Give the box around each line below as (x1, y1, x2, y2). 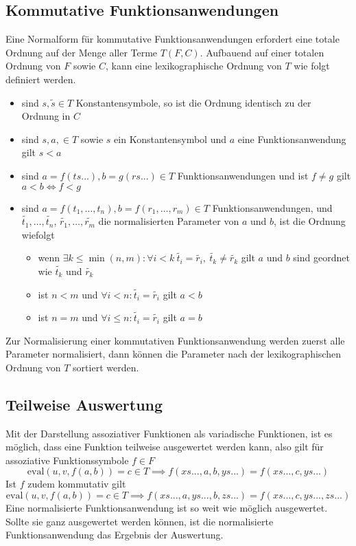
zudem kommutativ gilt (27, 477, 126, 491)
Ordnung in (21, 109, 71, 123)
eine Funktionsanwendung (237, 131, 346, 146)
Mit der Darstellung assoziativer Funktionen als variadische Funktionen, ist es (5, 426, 333, 440)
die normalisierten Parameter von (98, 214, 239, 228)
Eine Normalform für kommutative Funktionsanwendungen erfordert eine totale (5, 32, 340, 46)
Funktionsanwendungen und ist (177, 168, 309, 182)
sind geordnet (293, 250, 350, 265)
